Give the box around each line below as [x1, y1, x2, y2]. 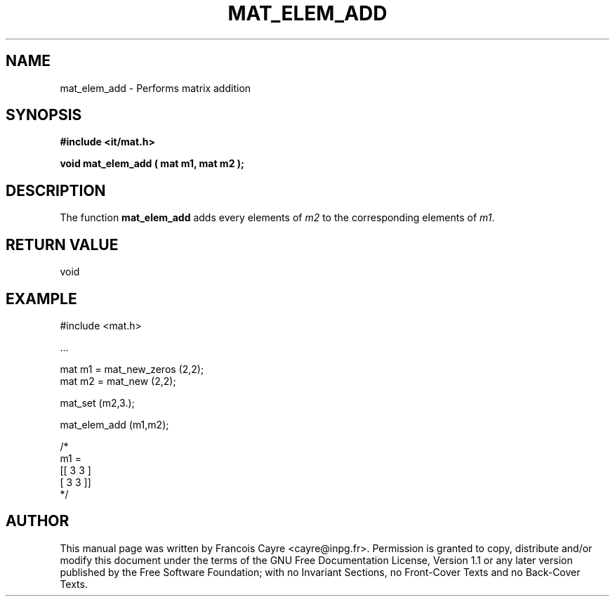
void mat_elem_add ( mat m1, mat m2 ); [60, 157, 244, 170]
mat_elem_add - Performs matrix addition [60, 81, 251, 94]
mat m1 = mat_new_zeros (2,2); [60, 362, 204, 375]
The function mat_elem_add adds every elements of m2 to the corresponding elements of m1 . [60, 211, 495, 224]
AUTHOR [6, 512, 70, 530]
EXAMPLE [6, 289, 77, 308]
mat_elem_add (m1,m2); [60, 418, 169, 431]
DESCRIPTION [6, 181, 106, 199]
